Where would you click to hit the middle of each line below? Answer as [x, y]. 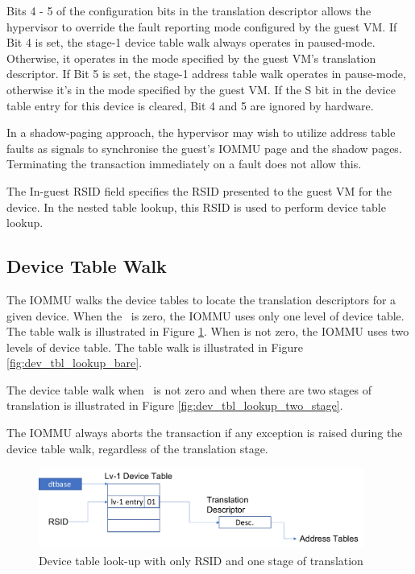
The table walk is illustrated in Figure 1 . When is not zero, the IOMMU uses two [208, 331]
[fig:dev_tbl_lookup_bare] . [75, 363]
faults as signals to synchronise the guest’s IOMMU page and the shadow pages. [204, 148]
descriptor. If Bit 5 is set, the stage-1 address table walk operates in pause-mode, [206, 74]
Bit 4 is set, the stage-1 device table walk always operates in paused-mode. [191, 42]
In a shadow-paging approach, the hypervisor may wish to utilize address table [201, 132]
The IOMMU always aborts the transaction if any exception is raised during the [205, 433]
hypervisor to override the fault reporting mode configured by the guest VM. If [202, 26]
